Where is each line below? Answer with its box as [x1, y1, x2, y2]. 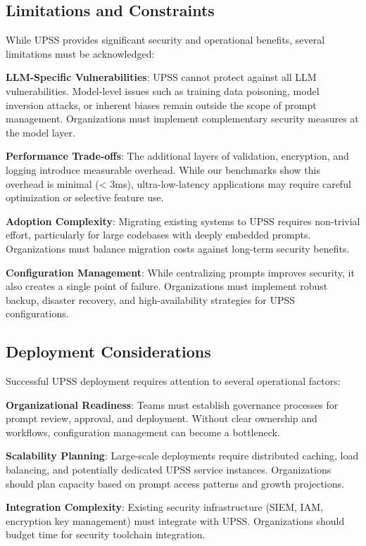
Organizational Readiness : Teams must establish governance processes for [6, 397, 339, 412]
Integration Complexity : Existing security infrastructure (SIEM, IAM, [6, 500, 323, 514]
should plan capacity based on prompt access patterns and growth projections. [6, 476, 344, 490]
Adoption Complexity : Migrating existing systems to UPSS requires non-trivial [6, 213, 360, 228]
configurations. [6, 306, 69, 321]
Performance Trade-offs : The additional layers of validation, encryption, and [6, 148, 349, 163]
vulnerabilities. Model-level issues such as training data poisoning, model [6, 83, 320, 98]
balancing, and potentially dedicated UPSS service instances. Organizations [6, 462, 332, 477]
